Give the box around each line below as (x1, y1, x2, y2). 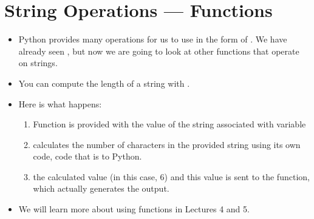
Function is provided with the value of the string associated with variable (33, 118, 306, 130)
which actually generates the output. (33, 182, 169, 195)
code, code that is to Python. (33, 150, 142, 163)
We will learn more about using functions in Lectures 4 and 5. (18, 203, 250, 215)
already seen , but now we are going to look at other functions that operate (18, 44, 299, 57)
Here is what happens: (18, 97, 102, 110)
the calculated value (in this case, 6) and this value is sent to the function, (33, 170, 310, 183)
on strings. (18, 56, 58, 69)
